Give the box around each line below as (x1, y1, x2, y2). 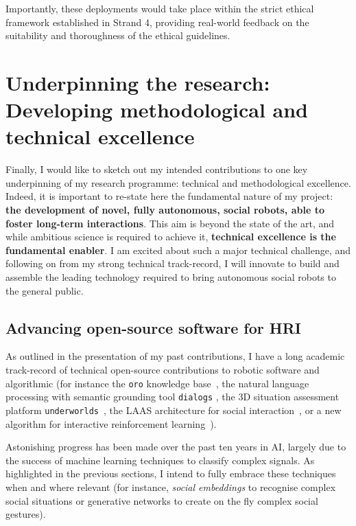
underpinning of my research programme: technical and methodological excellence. (5, 175, 351, 190)
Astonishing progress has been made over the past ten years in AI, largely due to (5, 439, 346, 454)
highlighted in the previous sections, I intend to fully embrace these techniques (5, 466, 336, 481)
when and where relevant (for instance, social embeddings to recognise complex (5, 479, 336, 494)
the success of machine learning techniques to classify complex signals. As (5, 453, 315, 467)
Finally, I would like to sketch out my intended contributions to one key (5, 162, 308, 176)
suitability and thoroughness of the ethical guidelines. (5, 28, 230, 43)
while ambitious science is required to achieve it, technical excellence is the (5, 229, 336, 244)
